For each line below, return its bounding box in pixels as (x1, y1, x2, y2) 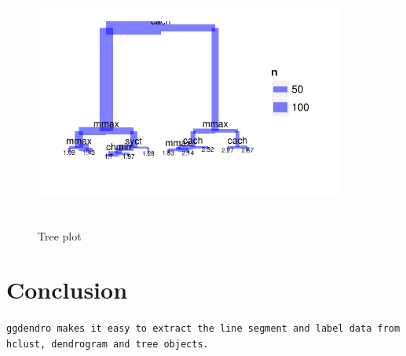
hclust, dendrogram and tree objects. (6, 338, 209, 350)
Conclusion (6, 273, 128, 306)
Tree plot (38, 227, 82, 244)
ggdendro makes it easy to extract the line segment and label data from (6, 323, 401, 335)
